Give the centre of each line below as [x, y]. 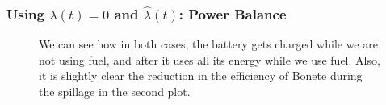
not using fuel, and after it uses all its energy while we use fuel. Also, [210, 59]
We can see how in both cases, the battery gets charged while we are [208, 44]
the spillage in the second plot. [115, 91]
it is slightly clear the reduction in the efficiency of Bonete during [201, 76]
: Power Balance [233, 13]
